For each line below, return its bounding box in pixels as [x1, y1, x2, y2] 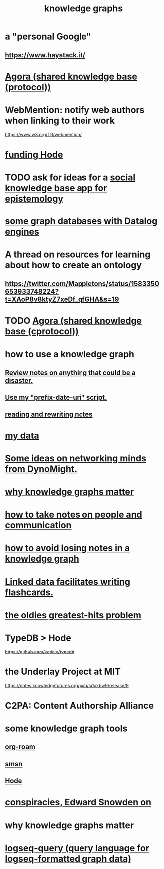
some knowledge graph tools [5, 723, 128, 734]
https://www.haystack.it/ [5, 51, 85, 59]
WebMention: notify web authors [5, 104, 145, 115]
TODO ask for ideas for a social [5, 172, 136, 183]
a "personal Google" [5, 31, 92, 42]
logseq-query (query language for [5, 842, 149, 854]
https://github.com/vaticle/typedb [5, 649, 75, 654]
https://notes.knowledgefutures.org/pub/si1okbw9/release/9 [5, 682, 129, 688]
